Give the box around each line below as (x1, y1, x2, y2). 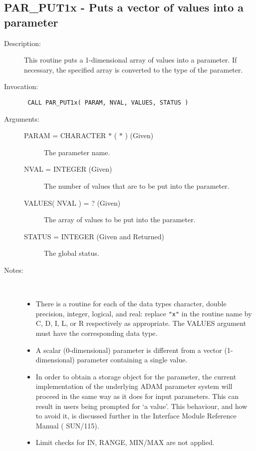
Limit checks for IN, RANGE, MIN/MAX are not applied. (35, 437, 215, 447)
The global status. (44, 248, 99, 258)
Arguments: (4, 113, 39, 124)
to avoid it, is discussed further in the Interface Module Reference (35, 410, 237, 421)
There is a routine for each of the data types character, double (35, 298, 227, 309)
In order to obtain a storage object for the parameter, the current (35, 371, 237, 381)
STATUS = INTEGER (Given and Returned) (24, 231, 165, 241)
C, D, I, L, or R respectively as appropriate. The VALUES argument (35, 318, 247, 328)
